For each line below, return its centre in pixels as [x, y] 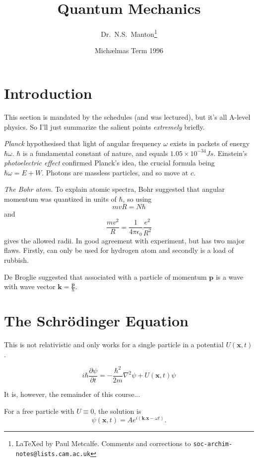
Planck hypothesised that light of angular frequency [83, 143]
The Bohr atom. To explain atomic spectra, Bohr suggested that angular [115, 189]
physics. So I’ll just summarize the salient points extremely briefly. [104, 126]
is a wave [229, 276]
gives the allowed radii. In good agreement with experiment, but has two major [125, 240]
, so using [137, 199]
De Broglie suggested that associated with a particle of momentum [105, 276]
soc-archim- [213, 444]
